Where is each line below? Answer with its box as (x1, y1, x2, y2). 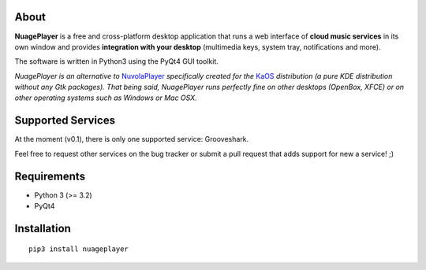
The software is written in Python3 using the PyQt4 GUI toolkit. (14, 57, 219, 66)
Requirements (14, 169, 86, 183)
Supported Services (14, 114, 116, 128)
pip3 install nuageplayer (28, 245, 129, 253)
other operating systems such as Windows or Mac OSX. (14, 93, 197, 102)
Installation (14, 221, 71, 235)
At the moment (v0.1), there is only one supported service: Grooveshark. (14, 135, 249, 144)
